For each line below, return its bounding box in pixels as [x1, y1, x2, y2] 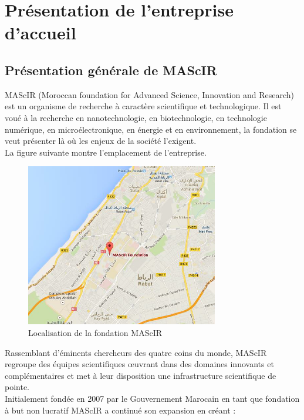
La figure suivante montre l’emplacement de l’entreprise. [5, 146, 207, 158]
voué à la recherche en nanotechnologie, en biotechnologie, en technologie [5, 111, 267, 123]
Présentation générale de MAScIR [5, 61, 217, 79]
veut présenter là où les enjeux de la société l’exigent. [5, 135, 197, 147]
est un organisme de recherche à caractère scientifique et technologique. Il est [5, 100, 282, 112]
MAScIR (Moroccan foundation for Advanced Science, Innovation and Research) [5, 88, 294, 100]
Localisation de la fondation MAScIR [28, 327, 162, 339]
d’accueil [5, 21, 76, 45]
